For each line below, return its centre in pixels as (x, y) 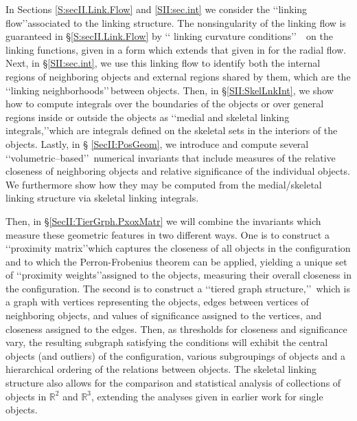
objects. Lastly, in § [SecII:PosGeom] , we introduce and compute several (157, 143)
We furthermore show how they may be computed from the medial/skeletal (164, 184)
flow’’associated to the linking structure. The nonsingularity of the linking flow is (176, 22)
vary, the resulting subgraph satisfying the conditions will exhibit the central (167, 342)
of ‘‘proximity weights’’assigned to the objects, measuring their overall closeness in (178, 275)
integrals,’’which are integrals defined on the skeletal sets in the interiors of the (172, 130)
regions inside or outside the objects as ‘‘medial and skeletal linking (148, 117)
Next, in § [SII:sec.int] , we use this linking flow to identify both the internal (163, 63)
